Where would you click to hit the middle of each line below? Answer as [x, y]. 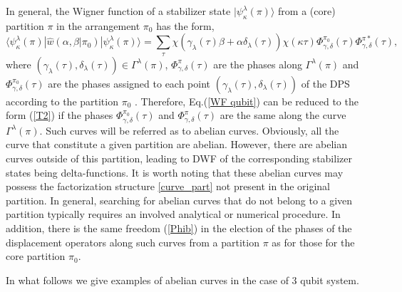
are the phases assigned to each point [129, 83]
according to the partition [62, 101]
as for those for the [313, 242]
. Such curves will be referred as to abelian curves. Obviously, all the [189, 130]
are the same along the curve [283, 115]
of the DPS [325, 83]
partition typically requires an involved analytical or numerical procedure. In [173, 214]
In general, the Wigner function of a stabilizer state [118, 11]
